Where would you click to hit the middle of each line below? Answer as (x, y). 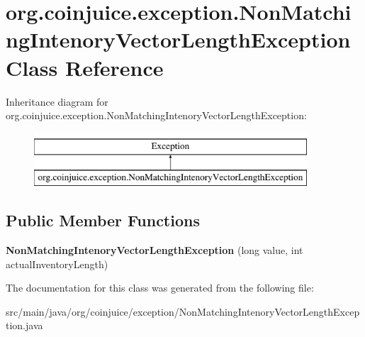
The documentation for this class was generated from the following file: (160, 288)
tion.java (24, 325)
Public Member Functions (103, 220)
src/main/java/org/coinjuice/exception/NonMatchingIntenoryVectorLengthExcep (183, 311)
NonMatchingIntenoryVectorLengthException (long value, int (155, 250)
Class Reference (85, 67)
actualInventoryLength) (57, 264)
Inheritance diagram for (57, 101)
